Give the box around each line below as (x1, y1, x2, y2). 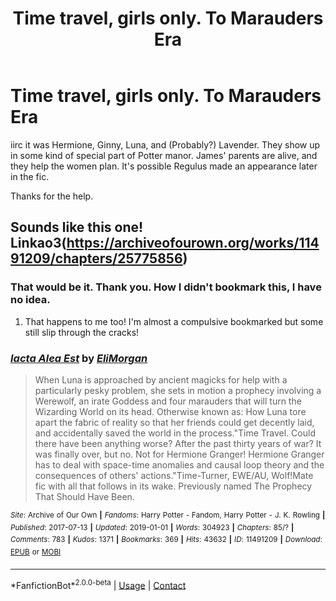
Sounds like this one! (10, 219, 144, 236)
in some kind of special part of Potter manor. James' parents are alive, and (10, 149, 318, 161)
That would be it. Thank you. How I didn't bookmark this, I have (10, 280, 322, 294)
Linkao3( (10, 235, 67, 252)
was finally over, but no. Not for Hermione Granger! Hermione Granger (34, 448, 325, 460)
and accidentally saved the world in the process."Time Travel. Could (34, 427, 316, 439)
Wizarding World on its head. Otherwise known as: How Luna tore (34, 405, 307, 417)
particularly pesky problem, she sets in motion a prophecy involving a (34, 384, 322, 396)
